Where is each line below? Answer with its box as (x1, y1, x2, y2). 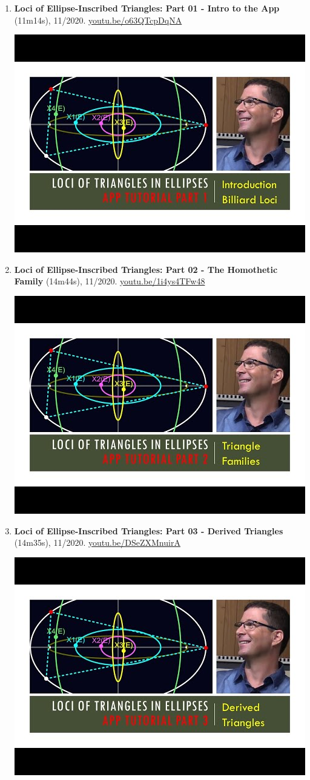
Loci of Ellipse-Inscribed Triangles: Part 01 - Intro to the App (14, 2, 280, 14)
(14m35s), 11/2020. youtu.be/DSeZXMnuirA (14, 536, 180, 549)
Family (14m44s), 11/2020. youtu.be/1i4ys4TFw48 (14, 275, 205, 287)
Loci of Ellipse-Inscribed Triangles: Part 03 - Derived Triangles (14, 524, 283, 537)
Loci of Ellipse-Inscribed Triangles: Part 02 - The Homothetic (14, 263, 278, 275)
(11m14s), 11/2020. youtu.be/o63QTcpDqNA (14, 13, 182, 26)
